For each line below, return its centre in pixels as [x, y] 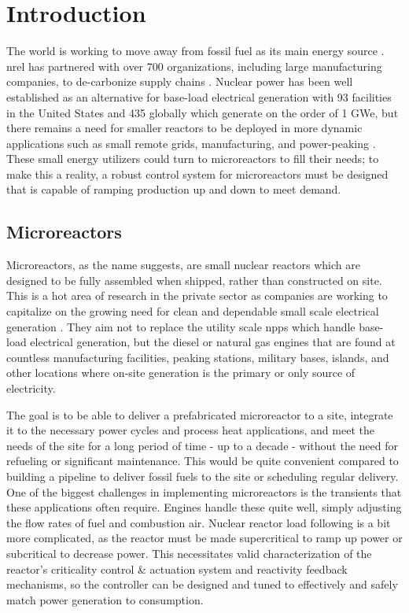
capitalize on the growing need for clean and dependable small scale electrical [193, 311]
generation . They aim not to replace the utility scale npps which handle [181, 326]
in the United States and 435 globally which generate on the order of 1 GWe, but [203, 112]
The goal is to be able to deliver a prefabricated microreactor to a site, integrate [200, 414]
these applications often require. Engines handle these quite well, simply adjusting [204, 507]
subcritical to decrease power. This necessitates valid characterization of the [189, 553]
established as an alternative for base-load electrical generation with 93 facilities [199, 96]
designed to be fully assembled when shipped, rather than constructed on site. [194, 280]
